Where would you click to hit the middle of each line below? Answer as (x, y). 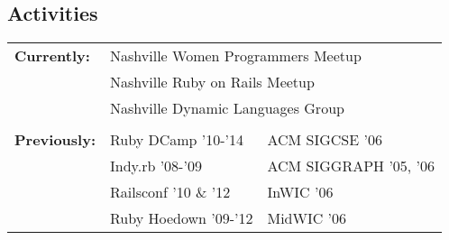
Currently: (52, 56)
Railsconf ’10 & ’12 (170, 192)
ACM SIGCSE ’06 (325, 140)
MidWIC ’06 (307, 218)
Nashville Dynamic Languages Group (227, 108)
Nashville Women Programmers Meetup (236, 56)
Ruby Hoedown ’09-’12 (182, 218)
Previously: (55, 140)
